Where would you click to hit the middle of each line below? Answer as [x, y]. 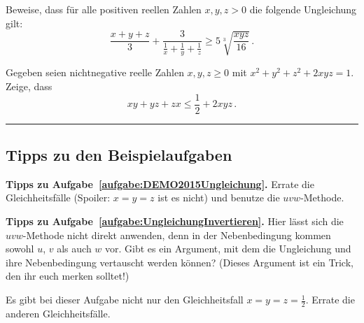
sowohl [20, 249]
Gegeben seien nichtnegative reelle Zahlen [95, 72]
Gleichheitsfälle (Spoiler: [58, 198]
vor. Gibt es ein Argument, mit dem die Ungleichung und [228, 249]
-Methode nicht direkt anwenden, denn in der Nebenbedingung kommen [177, 235]
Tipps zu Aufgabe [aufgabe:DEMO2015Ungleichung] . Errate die [160, 184]
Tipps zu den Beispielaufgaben [119, 155]
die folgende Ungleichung [303, 9]
